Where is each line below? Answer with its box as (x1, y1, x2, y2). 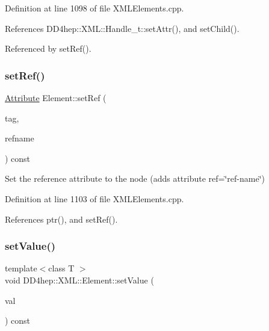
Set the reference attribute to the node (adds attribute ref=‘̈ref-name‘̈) (5, 172, 265, 185)
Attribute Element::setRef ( (5, 91, 107, 104)
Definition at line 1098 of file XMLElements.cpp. (5, 2, 184, 14)
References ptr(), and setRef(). (5, 212, 118, 225)
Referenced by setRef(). (5, 42, 91, 55)
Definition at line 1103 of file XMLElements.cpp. (5, 192, 184, 205)
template (5, 262, 37, 274)
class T (48, 262, 75, 274)
